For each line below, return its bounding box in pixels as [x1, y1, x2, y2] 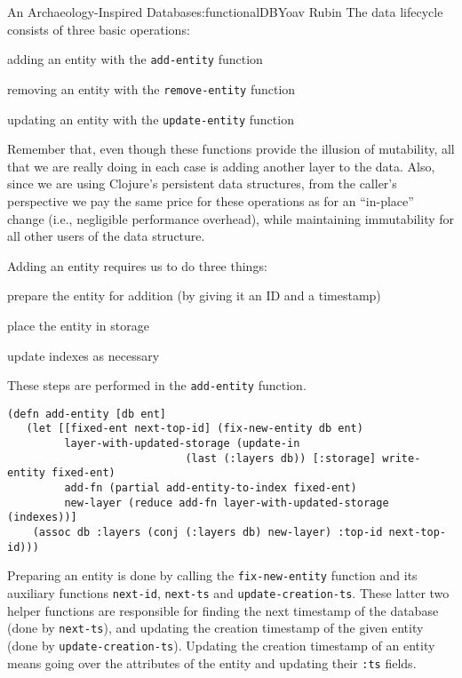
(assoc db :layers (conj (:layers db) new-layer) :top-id [32, 526, 383, 538]
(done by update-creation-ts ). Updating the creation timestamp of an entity [7, 635, 435, 654]
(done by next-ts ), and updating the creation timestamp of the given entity [7, 618, 424, 637]
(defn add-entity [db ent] [7, 407, 166, 420]
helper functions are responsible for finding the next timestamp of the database [7, 601, 439, 619]
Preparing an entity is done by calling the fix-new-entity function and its [7, 566, 418, 585]
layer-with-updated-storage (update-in [64, 437, 300, 451]
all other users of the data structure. [7, 227, 205, 245]
